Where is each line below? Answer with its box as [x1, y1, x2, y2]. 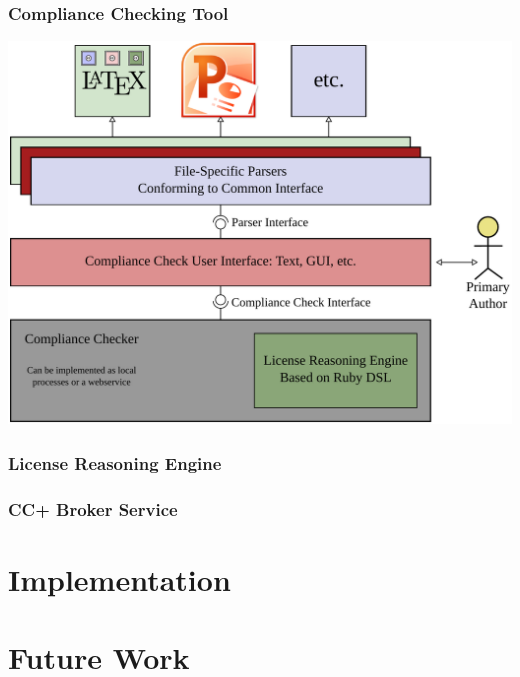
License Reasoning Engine [8, 450, 222, 475]
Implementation [8, 558, 231, 599]
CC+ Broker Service [8, 496, 178, 521]
